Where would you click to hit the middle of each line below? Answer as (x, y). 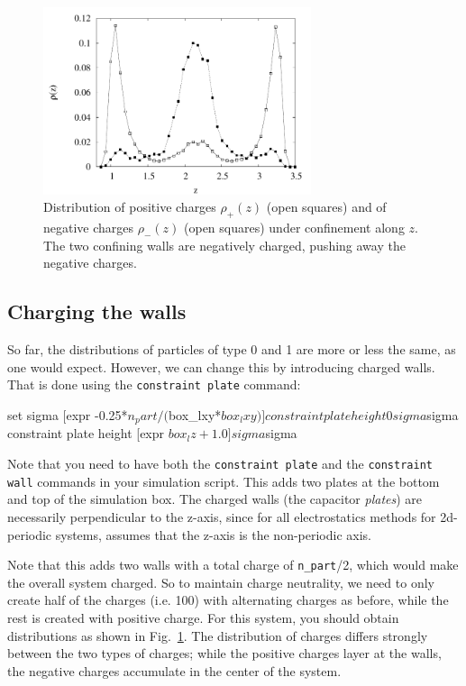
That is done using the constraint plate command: (154, 384)
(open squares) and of (326, 207)
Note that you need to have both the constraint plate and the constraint (220, 464)
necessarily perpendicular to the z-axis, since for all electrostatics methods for (222, 516)
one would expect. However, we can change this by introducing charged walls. (221, 366)
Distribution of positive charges (130, 207)
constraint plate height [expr (86, 433)
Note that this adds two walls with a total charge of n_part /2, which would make (233, 565)
